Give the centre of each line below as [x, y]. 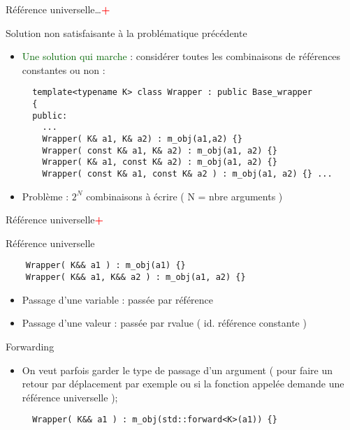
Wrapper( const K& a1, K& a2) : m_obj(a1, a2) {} [160, 150]
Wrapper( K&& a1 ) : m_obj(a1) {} [105, 266]
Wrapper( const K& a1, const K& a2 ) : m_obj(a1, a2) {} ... [187, 173]
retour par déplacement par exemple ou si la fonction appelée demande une [183, 384]
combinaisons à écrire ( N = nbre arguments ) [184, 196]
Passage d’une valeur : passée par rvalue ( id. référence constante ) [164, 323]
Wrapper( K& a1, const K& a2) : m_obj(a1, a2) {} [160, 162]
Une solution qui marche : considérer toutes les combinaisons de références [181, 56]
